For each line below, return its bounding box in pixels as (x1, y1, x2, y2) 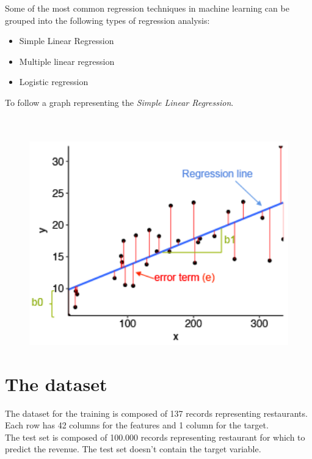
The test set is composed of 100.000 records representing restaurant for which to (5, 430, 305, 443)
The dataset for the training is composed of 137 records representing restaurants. (5, 406, 308, 419)
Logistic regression (19, 75, 89, 88)
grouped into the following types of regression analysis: (5, 13, 210, 26)
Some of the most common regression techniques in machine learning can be (5, 2, 289, 14)
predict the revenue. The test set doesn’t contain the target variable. (5, 442, 261, 455)
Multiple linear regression (19, 54, 115, 67)
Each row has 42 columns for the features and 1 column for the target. (5, 419, 269, 431)
